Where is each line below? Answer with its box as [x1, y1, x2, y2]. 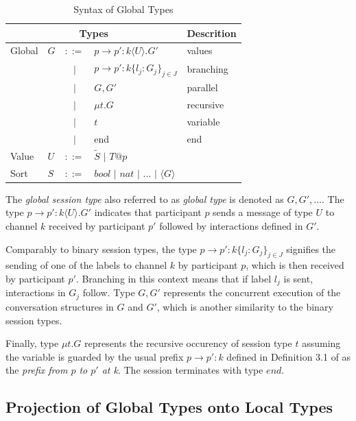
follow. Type [82, 285, 135, 300]
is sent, [283, 272, 313, 286]
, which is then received [246, 258, 344, 272]
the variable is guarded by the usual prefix [5, 349, 184, 363]
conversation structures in [5, 299, 114, 313]
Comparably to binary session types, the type [5, 241, 197, 256]
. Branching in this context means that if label [75, 272, 272, 286]
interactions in [5, 285, 66, 300]
